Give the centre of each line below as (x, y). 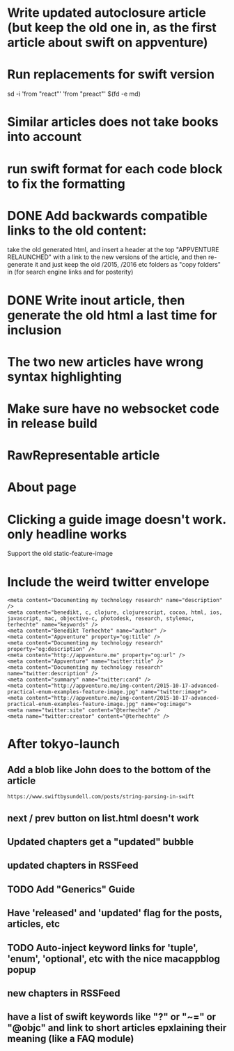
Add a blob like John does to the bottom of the (109, 770)
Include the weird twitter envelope (109, 582)
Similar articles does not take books (113, 122)
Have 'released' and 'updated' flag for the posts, (115, 913)
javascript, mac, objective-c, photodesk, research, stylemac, (101, 619)
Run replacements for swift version (111, 74)
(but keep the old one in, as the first (112, 28)
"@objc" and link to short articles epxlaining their (117, 1028)
